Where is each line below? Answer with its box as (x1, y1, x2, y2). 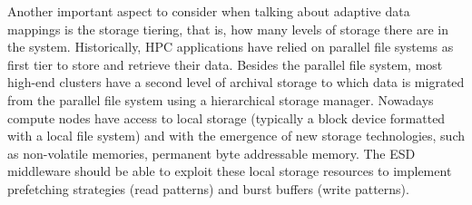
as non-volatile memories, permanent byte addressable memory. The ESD (7, 143, 416, 162)
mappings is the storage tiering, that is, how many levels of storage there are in (7, 19, 448, 38)
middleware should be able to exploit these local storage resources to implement (7, 161, 452, 181)
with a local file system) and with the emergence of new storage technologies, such (7, 126, 465, 145)
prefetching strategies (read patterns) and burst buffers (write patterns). (7, 179, 409, 198)
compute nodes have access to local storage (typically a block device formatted (7, 108, 446, 127)
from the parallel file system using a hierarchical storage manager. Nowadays (7, 90, 434, 109)
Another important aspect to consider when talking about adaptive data (7, 2, 410, 20)
